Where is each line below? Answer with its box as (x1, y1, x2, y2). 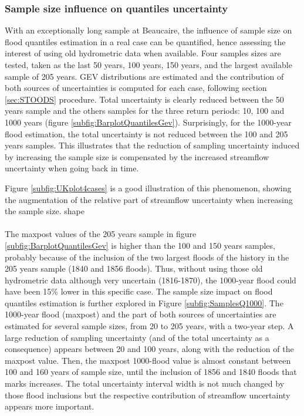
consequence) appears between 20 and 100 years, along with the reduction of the (5, 343, 294, 355)
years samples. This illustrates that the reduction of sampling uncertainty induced (5, 139, 300, 151)
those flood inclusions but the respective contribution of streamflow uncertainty (5, 388, 291, 401)
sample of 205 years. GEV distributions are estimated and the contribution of (5, 70, 284, 82)
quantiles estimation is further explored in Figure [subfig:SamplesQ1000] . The (5, 296, 283, 309)
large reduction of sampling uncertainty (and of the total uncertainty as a (5, 331, 269, 343)
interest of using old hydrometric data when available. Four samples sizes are (5, 47, 281, 59)
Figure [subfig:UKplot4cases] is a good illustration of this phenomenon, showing (5, 181, 292, 194)
